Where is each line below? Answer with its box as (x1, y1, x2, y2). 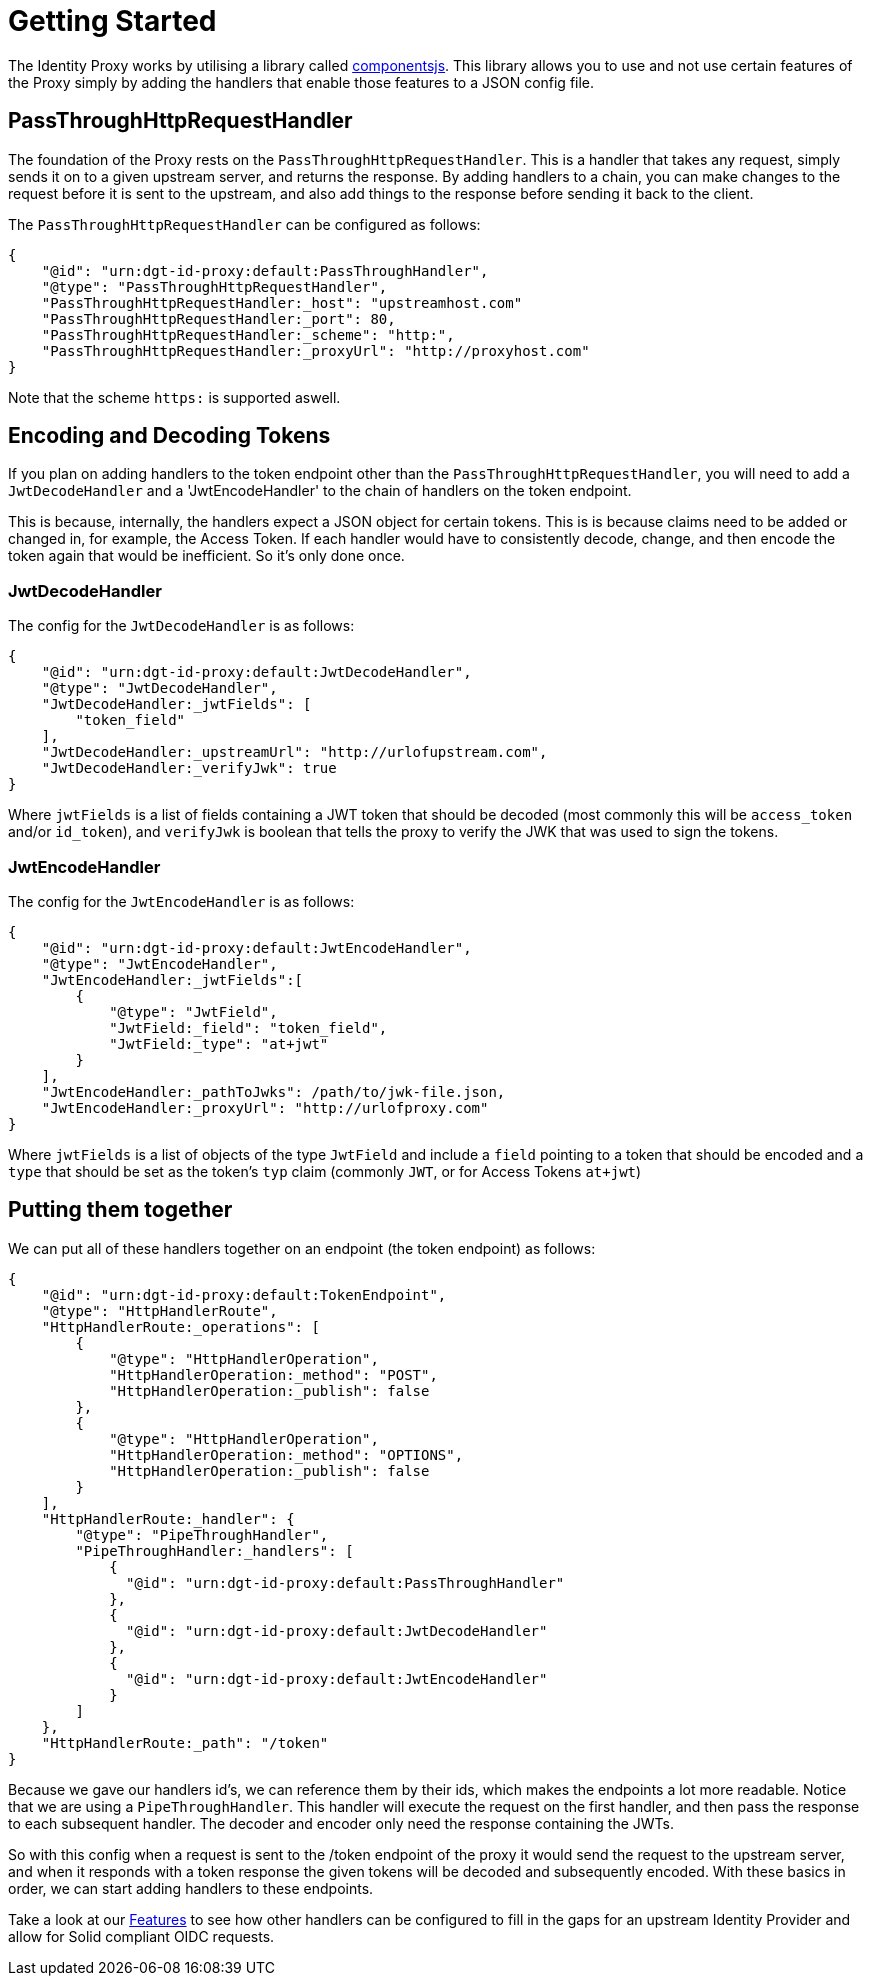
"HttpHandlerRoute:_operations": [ (41, 1318, 320, 1335)
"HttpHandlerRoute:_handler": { (41, 1510, 295, 1527)
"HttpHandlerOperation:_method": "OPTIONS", (109, 1446, 464, 1463)
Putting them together (8, 1197, 233, 1223)
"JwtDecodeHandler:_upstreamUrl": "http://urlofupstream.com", (41, 744, 548, 761)
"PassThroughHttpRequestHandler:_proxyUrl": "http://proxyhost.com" (41, 342, 590, 359)
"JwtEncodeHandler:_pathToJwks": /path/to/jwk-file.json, (41, 1083, 506, 1100)
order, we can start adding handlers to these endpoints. (8, 1879, 374, 1897)
